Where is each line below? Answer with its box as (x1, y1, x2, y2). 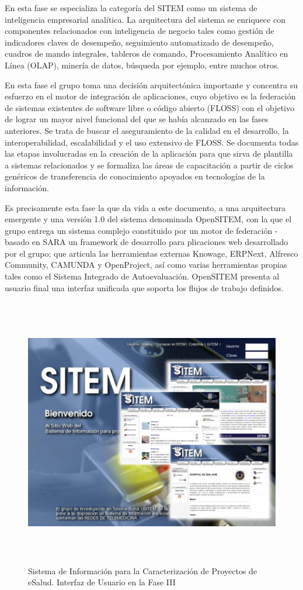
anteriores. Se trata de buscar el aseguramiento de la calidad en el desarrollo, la (5, 124, 289, 136)
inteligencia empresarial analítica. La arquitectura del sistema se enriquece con (5, 13, 285, 25)
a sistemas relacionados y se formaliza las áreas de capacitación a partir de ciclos (5, 158, 294, 171)
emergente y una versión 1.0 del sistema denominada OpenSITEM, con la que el (5, 213, 292, 225)
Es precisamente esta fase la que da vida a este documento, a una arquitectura (5, 201, 285, 213)
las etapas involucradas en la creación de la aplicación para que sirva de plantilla (5, 147, 293, 160)
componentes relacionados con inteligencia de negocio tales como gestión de (5, 25, 274, 37)
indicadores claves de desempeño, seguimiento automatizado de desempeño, (5, 36, 274, 48)
